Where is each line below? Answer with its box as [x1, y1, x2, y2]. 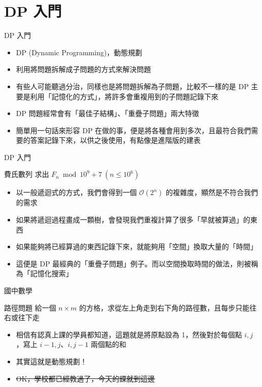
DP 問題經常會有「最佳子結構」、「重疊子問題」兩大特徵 [16, 108, 199, 119]
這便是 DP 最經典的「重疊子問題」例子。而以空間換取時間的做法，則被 [16, 258, 251, 268]
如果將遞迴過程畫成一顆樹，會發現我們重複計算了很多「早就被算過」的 [16, 214, 250, 225]
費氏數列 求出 [4, 169, 49, 179]
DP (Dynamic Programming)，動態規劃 [16, 47, 142, 57]
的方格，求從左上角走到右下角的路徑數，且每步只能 [79, 302, 250, 313]
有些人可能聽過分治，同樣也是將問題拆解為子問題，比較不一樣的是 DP [16, 81, 249, 91]
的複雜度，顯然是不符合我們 [166, 187, 258, 198]
